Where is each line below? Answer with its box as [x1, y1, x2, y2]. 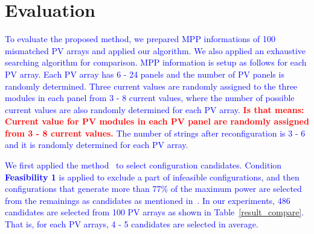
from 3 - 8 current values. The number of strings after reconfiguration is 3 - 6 [5, 126, 306, 139]
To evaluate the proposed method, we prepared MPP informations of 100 [5, 32, 275, 45]
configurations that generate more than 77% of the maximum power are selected [5, 182, 302, 195]
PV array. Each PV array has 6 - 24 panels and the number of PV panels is [5, 67, 284, 80]
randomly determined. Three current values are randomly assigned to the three [5, 79, 298, 92]
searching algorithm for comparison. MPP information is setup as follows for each [5, 56, 307, 69]
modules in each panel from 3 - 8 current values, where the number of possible [5, 91, 295, 104]
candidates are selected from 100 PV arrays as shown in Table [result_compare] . [5, 206, 304, 218]
